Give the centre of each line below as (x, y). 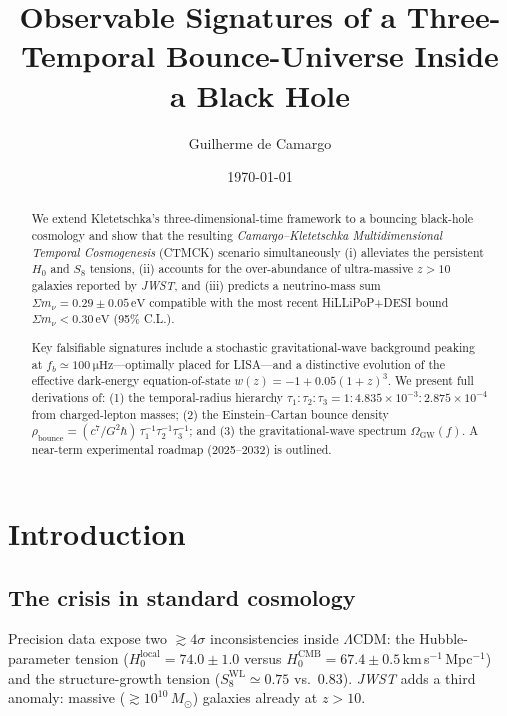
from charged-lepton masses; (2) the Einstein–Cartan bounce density (210, 413)
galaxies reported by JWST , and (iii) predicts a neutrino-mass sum (206, 285)
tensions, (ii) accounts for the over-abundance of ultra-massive (251, 268)
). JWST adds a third (409, 677)
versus (263, 657)
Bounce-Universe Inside (332, 55)
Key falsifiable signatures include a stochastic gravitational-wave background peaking (253, 346)
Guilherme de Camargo (260, 142)
